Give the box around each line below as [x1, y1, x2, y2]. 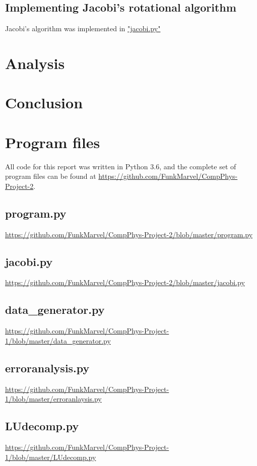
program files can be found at [5, 171, 96, 181]
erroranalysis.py [5, 360, 90, 375]
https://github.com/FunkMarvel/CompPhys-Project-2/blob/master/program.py [5, 229, 253, 239]
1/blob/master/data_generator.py [5, 335, 111, 346]
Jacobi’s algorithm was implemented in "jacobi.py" [5, 23, 161, 34]
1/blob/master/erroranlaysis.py [5, 393, 102, 404]
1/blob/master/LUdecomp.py [5, 451, 96, 462]
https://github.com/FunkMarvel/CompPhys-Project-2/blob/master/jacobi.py [5, 277, 245, 288]
